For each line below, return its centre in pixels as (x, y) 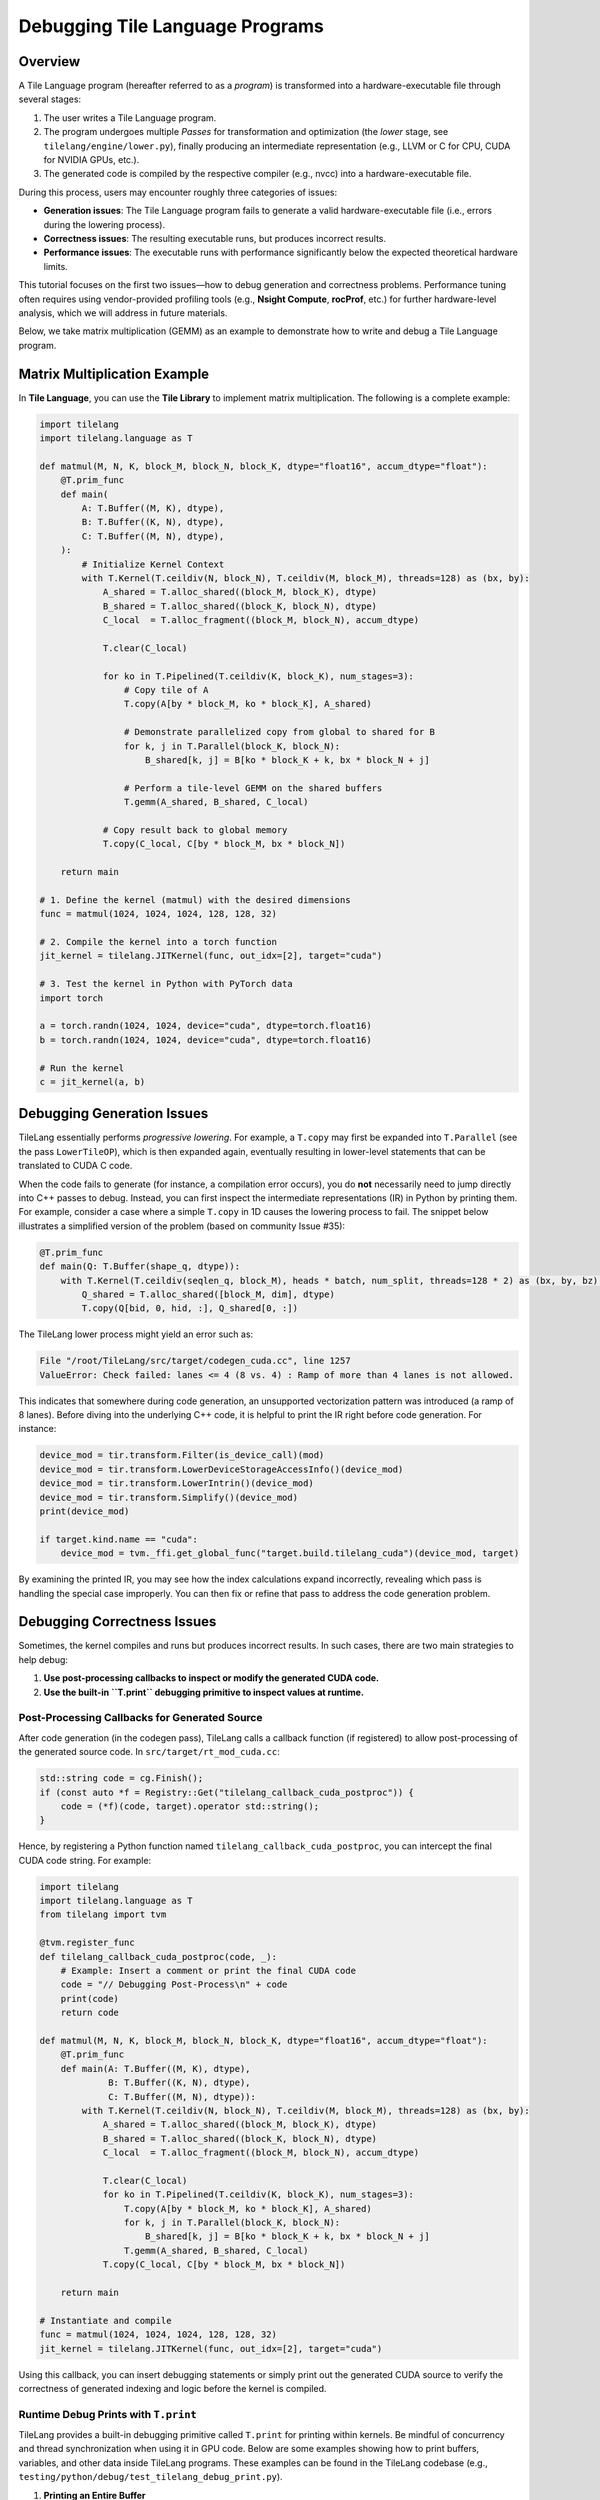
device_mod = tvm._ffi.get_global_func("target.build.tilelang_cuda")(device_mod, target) (290, 1553)
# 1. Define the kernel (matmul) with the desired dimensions (195, 899)
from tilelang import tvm (103, 1914)
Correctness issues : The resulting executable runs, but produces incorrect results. (215, 238)
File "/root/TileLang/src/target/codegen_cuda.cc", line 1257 (195, 1361)
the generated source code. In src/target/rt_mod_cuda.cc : (149, 1752)
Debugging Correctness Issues (117, 1621)
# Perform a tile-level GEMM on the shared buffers (253, 788)
